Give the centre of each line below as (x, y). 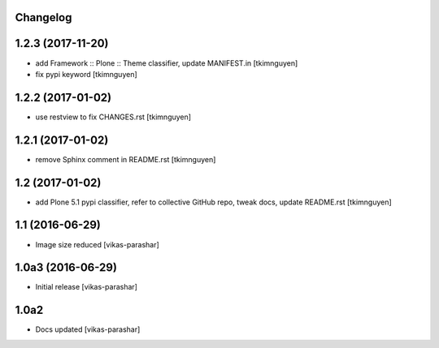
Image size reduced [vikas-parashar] (98, 244)
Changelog (43, 17)
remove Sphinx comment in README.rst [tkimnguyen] (126, 159)
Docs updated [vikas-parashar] (88, 329)
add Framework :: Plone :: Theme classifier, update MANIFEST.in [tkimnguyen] (167, 63)
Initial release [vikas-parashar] (87, 287)
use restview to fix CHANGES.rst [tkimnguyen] (113, 117)
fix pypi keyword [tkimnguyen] (86, 74)
